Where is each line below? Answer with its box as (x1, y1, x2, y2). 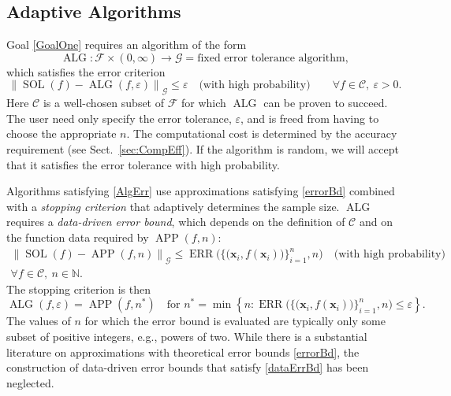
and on (359, 213, 393, 230)
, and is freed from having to (240, 109, 379, 126)
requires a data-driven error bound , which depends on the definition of (6, 213, 345, 230)
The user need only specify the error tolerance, (6, 109, 232, 126)
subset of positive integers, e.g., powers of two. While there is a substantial (6, 328, 367, 345)
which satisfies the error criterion (6, 63, 166, 80)
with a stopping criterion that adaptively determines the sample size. (6, 198, 340, 214)
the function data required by (6, 228, 149, 245)
